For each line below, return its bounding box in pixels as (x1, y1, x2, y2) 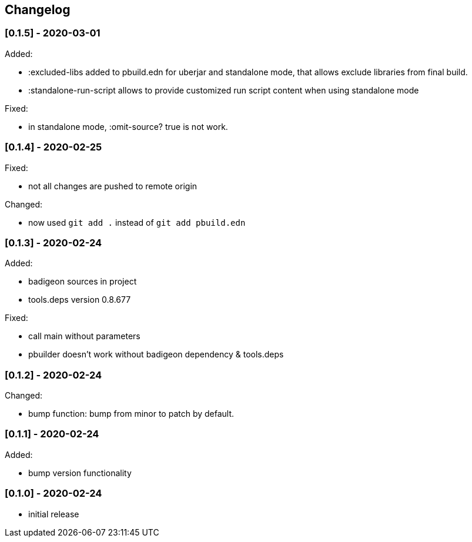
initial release (28, 508, 79, 519)
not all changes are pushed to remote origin (28, 180, 197, 191)
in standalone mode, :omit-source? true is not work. (28, 121, 228, 132)
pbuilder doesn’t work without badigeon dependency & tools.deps (28, 349, 284, 360)
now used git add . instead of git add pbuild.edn (28, 217, 246, 227)
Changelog (5, 2, 71, 17)
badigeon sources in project (28, 276, 137, 287)
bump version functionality (28, 467, 132, 478)
